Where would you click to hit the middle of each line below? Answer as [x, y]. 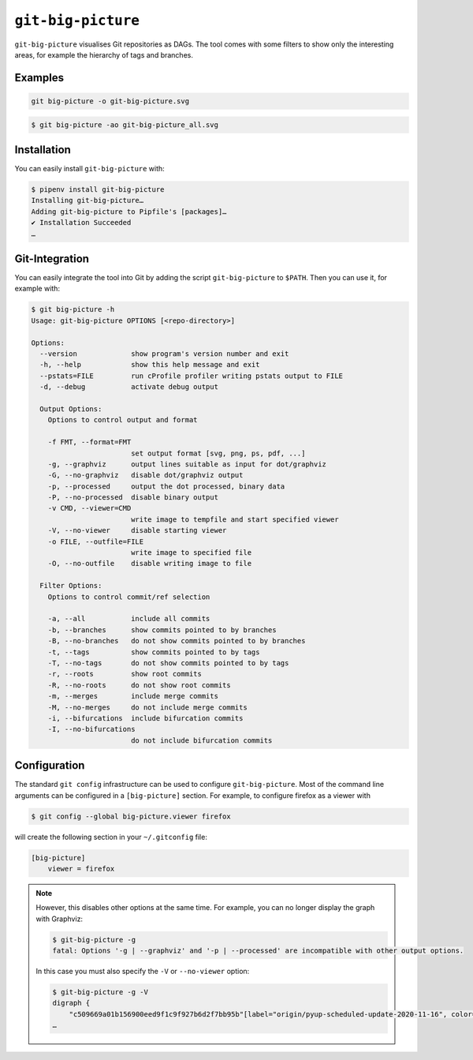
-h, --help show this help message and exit [150, 365]
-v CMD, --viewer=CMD [89, 508]
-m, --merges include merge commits [133, 696]
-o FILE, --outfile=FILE [96, 541]
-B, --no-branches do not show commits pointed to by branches [177, 641]
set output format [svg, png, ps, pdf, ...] [218, 453]
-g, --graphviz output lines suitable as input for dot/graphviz [187, 464]
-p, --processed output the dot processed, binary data [166, 486]
